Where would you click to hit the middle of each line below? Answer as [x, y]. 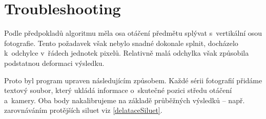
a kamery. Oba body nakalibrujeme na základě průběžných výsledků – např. [125, 100]
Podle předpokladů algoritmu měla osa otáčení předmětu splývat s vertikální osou [133, 33]
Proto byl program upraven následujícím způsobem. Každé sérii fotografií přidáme [133, 80]
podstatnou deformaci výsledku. [54, 63]
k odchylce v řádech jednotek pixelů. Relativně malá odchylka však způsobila [127, 53]
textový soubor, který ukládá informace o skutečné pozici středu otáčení [118, 90]
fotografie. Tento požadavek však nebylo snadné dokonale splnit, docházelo [121, 43]
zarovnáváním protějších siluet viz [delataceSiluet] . [83, 110]
